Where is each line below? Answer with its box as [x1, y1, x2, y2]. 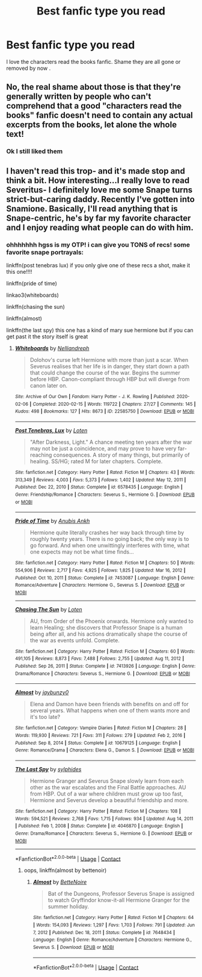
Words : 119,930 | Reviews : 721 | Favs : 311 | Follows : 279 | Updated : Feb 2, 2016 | [14, 733, 186, 739]
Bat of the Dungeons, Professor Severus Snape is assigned [47, 890, 194, 897]
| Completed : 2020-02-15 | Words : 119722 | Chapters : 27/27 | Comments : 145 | [29, 401, 196, 407]
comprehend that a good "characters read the [6, 101, 182, 111]
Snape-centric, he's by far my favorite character [6, 213, 191, 223]
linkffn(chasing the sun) [6, 303, 65, 310]
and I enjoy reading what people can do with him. [6, 222, 194, 233]
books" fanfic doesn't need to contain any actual [6, 110, 194, 121]
